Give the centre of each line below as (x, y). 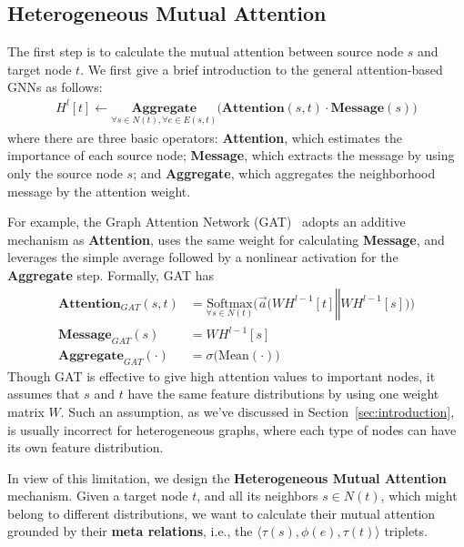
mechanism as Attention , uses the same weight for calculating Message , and (226, 239)
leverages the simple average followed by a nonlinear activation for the (203, 257)
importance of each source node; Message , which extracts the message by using (231, 155)
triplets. (406, 531)
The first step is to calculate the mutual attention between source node (206, 51)
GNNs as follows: (55, 87)
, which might (419, 496)
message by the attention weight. (99, 191)
